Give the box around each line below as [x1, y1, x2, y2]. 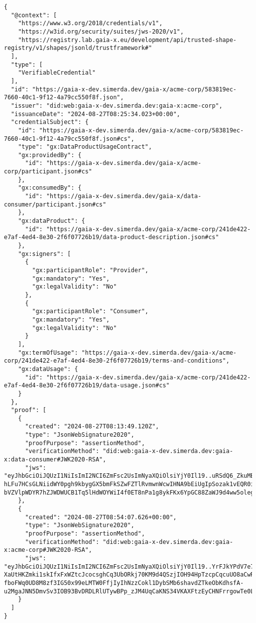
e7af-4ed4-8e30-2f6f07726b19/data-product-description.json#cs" [4, 234, 219, 241]
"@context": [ [11, 11, 57, 19]
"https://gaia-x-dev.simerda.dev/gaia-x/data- [46, 193, 201, 200]
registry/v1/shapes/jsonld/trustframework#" [4, 44, 152, 52]
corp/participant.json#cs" [4, 168, 92, 175]
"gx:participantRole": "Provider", [32, 267, 149, 274]
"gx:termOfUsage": [18, 349, 78, 356]
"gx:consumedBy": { [18, 184, 82, 192]
